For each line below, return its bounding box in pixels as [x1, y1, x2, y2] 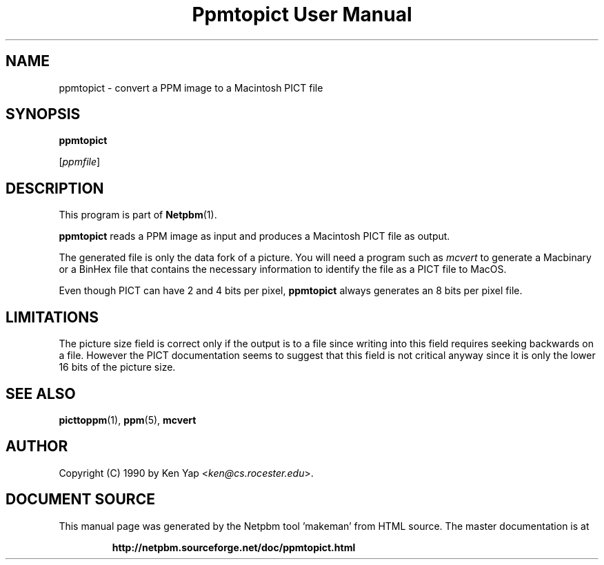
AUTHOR [6, 438, 68, 455]
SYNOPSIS [6, 105, 81, 123]
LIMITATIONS [6, 308, 99, 326]
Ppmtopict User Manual [192, 3, 412, 26]
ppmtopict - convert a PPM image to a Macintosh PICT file [59, 81, 323, 94]
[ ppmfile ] [59, 156, 101, 168]
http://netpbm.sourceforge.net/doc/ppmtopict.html [112, 541, 356, 553]
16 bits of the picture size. [59, 361, 176, 373]
